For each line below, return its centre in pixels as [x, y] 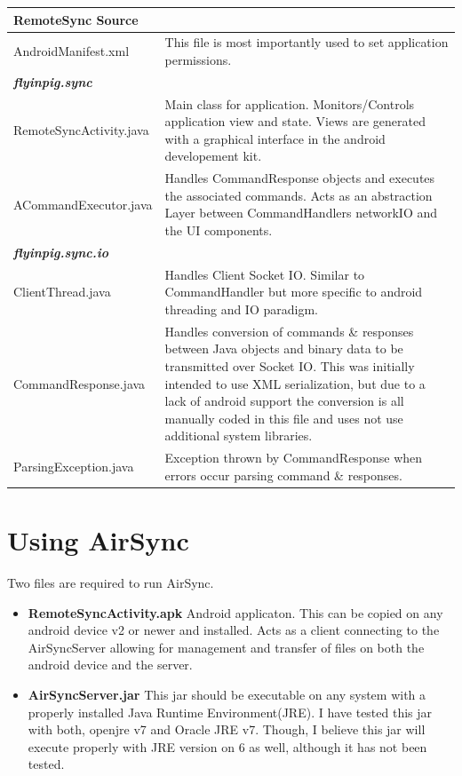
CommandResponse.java [80, 383]
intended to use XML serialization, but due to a [295, 383]
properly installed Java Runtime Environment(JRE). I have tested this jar [230, 712]
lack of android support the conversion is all [284, 401]
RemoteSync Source [76, 19]
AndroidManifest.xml [72, 51]
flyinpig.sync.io [61, 252]
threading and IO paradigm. [241, 309]
